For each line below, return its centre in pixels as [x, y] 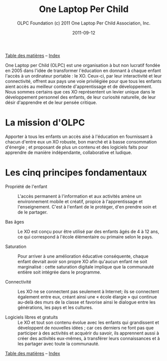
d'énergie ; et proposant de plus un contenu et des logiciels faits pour [77, 147]
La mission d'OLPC [45, 123]
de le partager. [33, 212]
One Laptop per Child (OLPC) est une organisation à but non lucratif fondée [83, 65]
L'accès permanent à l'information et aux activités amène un [80, 196]
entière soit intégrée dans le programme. [59, 272]
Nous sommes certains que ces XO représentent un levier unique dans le [80, 91]
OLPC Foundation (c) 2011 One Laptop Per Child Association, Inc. [84, 23]
